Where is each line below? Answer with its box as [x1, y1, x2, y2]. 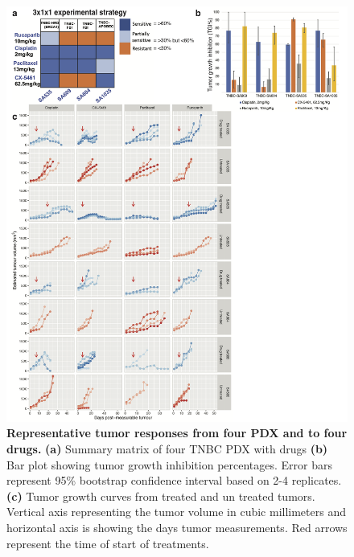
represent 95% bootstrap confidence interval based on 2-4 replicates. [6, 472, 342, 489]
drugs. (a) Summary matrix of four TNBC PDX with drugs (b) [6, 440, 328, 457]
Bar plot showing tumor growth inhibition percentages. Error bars [6, 456, 333, 473]
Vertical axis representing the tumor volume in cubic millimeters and [6, 503, 346, 520]
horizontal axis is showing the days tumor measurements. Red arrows [6, 519, 348, 536]
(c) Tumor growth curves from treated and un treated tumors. [6, 487, 315, 504]
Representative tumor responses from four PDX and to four [6, 424, 348, 441]
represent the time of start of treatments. [6, 534, 209, 551]
